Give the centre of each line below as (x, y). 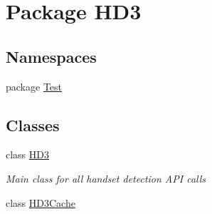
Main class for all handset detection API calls (106, 178)
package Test (34, 86)
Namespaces (51, 56)
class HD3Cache (41, 202)
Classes (33, 124)
